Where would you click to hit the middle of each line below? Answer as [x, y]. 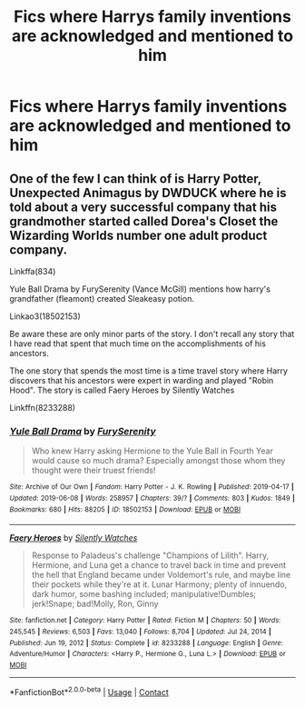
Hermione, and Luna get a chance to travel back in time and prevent [159, 565]
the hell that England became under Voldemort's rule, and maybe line [161, 575]
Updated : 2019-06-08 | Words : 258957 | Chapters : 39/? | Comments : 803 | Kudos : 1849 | [152, 498]
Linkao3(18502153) [45, 316]
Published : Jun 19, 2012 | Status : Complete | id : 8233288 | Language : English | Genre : [147, 642]
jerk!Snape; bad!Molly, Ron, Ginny [95, 604]
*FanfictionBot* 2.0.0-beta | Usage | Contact [89, 691]
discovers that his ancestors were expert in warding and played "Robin [142, 380]
